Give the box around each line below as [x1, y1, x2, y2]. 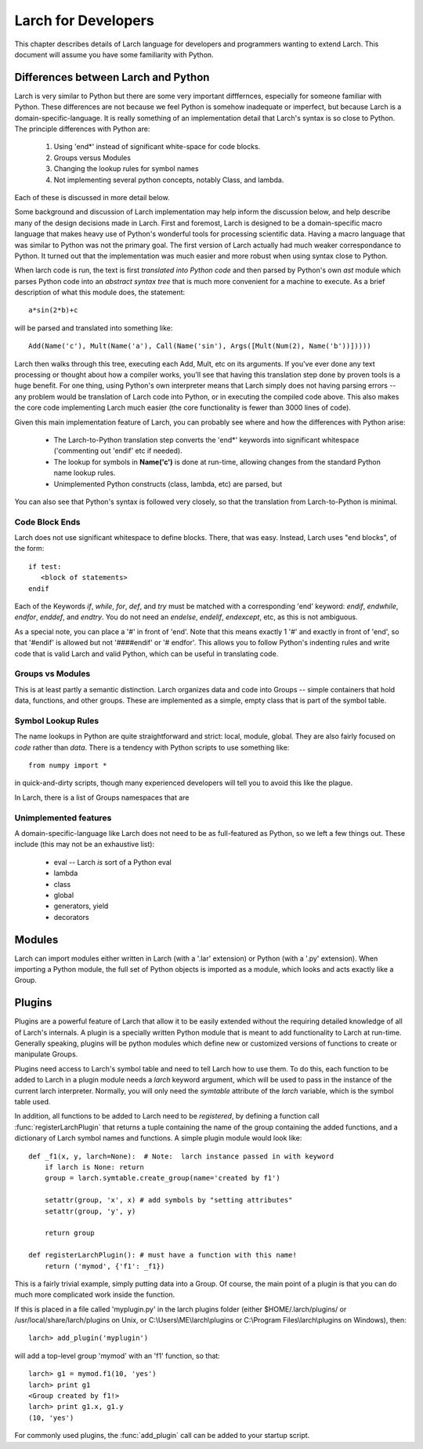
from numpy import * [28, 761, 107, 770]
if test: [28, 562, 62, 571]
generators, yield [53, 901, 109, 911]
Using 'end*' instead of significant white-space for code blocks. [53, 142, 261, 151]
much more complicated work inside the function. [14, 1290, 175, 1299]
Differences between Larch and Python [14, 71, 210, 84]
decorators [53, 912, 89, 922]
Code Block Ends [14, 516, 81, 527]
